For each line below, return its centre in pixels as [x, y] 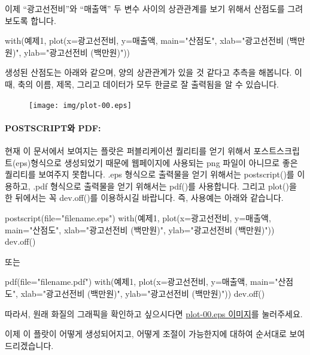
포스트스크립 [276, 151]
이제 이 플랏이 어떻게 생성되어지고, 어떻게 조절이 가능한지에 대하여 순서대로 [146, 334]
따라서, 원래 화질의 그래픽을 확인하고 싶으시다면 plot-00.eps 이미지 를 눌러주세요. [154, 313]
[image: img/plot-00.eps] [80, 105]
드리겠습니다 [28, 345]
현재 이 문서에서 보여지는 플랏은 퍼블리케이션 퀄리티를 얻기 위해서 [128, 151]
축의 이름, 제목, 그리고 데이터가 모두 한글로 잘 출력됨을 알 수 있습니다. [148, 84]
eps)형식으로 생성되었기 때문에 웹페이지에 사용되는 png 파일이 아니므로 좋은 [157, 162]
